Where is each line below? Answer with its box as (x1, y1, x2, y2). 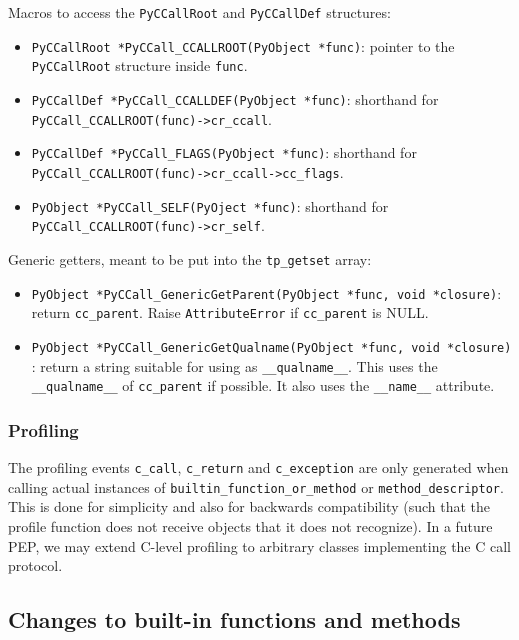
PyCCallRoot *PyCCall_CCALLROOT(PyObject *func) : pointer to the (31, 35, 455, 56)
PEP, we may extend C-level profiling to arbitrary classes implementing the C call (8, 535, 512, 556)
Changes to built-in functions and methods (8, 604, 461, 635)
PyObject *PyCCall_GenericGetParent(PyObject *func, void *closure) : (31, 282, 502, 303)
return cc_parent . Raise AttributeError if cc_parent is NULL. (31, 302, 429, 323)
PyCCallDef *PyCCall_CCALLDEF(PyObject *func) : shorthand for (31, 88, 439, 109)
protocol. (8, 555, 63, 576)
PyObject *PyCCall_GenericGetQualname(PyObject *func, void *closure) (31, 340, 512, 355)
